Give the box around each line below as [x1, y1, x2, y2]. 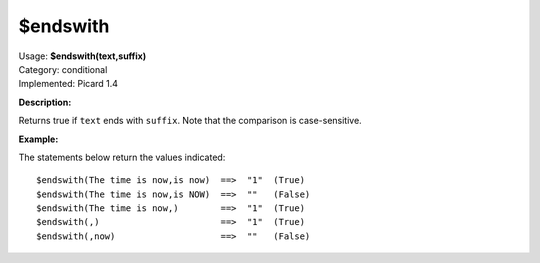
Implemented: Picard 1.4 [18, 78, 119, 90]
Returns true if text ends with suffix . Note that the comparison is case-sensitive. [18, 115, 362, 127]
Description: [18, 96, 72, 108]
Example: [18, 133, 59, 145]
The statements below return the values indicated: [18, 151, 226, 163]
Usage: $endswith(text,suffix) [18, 50, 147, 62]
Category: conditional [18, 63, 108, 75]
